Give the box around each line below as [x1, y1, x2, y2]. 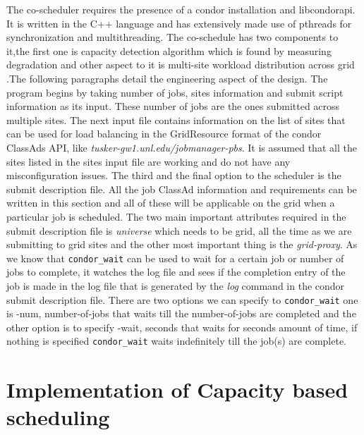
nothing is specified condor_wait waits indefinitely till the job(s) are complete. [6, 333, 346, 348]
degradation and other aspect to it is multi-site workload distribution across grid [6, 57, 355, 72]
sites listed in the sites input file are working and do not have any [6, 154, 291, 169]
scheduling [6, 403, 110, 431]
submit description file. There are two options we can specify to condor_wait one [6, 292, 358, 307]
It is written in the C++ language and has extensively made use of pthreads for [6, 16, 352, 30]
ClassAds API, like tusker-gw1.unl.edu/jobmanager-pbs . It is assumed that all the [6, 140, 357, 154]
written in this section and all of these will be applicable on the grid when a [6, 195, 335, 210]
